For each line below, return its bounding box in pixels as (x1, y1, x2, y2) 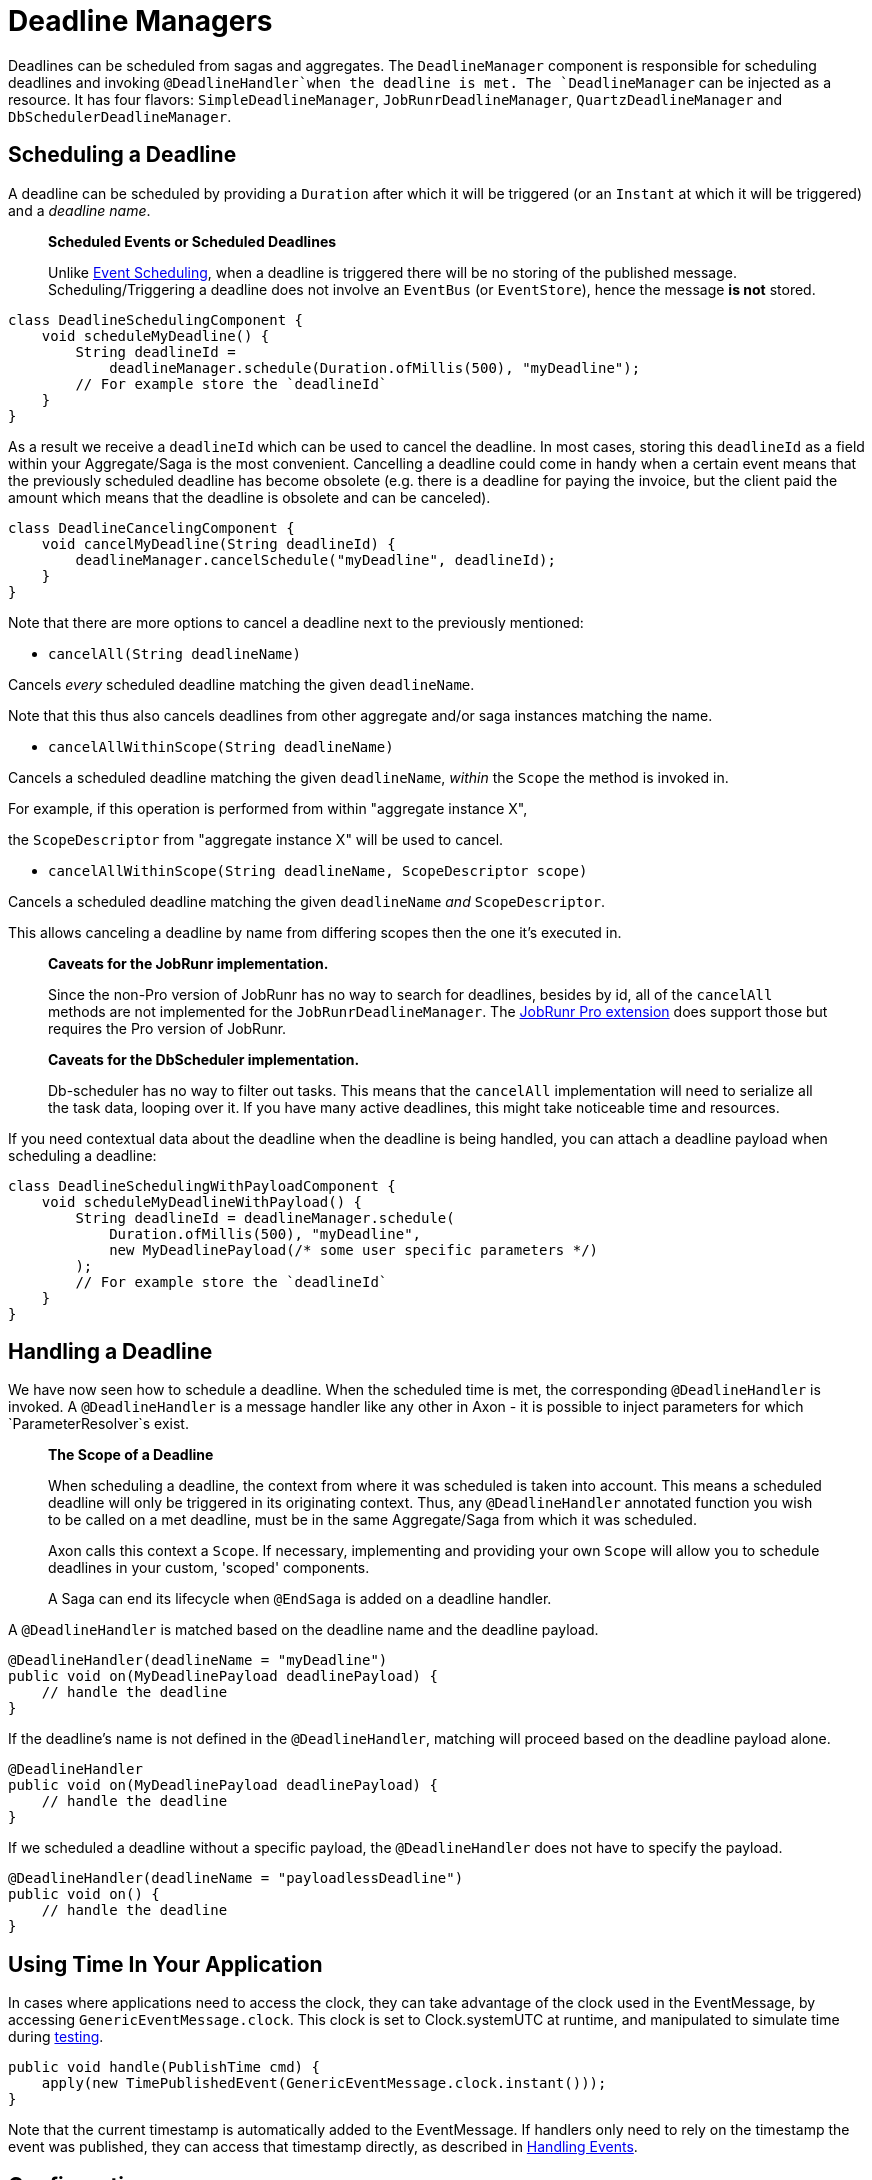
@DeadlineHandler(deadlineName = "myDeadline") (8, 1652, 388, 1669)
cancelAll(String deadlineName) (48, 645, 301, 662)
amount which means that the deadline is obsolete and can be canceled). (8, 488, 491, 506)
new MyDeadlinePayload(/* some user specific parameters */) (109, 1241, 599, 1258)
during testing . (8, 2028, 104, 2046)
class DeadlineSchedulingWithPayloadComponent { (8, 1177, 396, 1194)
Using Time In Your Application (8, 1951, 323, 1977)
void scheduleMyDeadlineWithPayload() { (41, 1193, 363, 1210)
